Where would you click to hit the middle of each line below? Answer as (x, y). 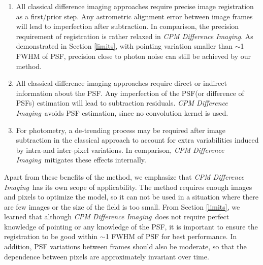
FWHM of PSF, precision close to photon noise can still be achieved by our (133, 56)
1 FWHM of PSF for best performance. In (171, 236)
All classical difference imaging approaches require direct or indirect (121, 83)
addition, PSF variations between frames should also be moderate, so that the (125, 246)
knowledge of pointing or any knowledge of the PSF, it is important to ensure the (131, 226)
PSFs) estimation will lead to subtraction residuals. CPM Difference (122, 103)
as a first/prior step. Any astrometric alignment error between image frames (134, 16)
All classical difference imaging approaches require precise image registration (135, 6)
